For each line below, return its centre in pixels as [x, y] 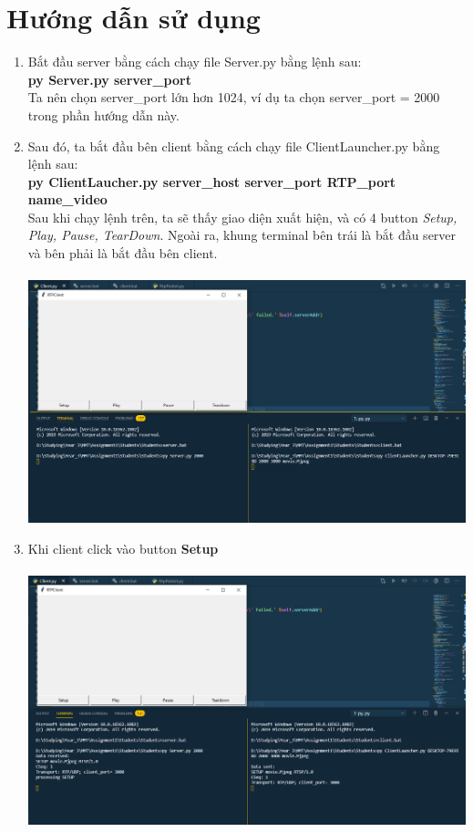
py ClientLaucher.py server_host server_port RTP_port [212, 181]
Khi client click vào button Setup [123, 548]
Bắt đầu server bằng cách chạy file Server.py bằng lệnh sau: [195, 62]
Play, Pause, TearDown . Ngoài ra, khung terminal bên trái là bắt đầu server [242, 235]
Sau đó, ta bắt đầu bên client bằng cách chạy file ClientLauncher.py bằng [234, 146]
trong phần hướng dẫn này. [103, 114]
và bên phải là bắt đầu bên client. [123, 253]
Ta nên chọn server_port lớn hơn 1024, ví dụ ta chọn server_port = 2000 [234, 97]
